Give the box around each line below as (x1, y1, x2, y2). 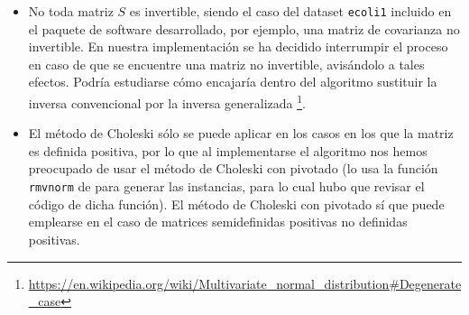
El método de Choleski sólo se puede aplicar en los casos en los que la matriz (28, 124, 454, 143)
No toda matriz (28, 2, 114, 20)
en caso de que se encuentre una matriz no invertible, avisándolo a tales (28, 54, 425, 73)
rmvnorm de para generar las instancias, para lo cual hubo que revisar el (28, 177, 425, 196)
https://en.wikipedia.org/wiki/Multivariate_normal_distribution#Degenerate (28, 273, 462, 292)
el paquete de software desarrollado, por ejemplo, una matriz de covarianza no (28, 19, 460, 38)
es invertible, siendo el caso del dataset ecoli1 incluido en (129, 2, 452, 20)
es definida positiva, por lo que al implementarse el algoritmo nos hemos (28, 141, 428, 160)
